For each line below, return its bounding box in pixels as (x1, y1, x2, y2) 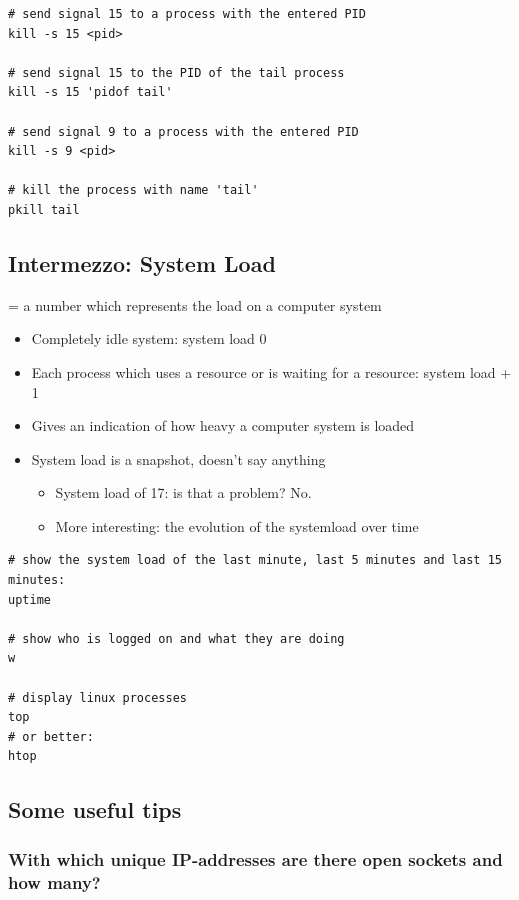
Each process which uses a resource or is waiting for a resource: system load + (31, 361, 512, 382)
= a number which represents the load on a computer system (8, 294, 382, 315)
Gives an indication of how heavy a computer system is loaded (31, 415, 415, 436)
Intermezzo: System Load (8, 247, 276, 278)
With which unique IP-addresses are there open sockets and (8, 846, 503, 871)
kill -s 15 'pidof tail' (8, 85, 173, 100)
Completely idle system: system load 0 (31, 328, 267, 349)
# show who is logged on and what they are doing (8, 631, 345, 646)
